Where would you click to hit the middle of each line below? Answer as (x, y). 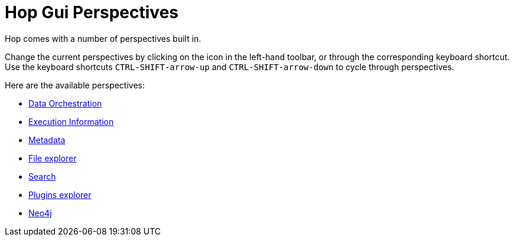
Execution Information (71, 121)
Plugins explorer (60, 194)
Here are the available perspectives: (75, 85)
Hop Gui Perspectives (92, 12)
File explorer (53, 158)
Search (42, 176)
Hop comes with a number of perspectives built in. (103, 38)
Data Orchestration (65, 103)
